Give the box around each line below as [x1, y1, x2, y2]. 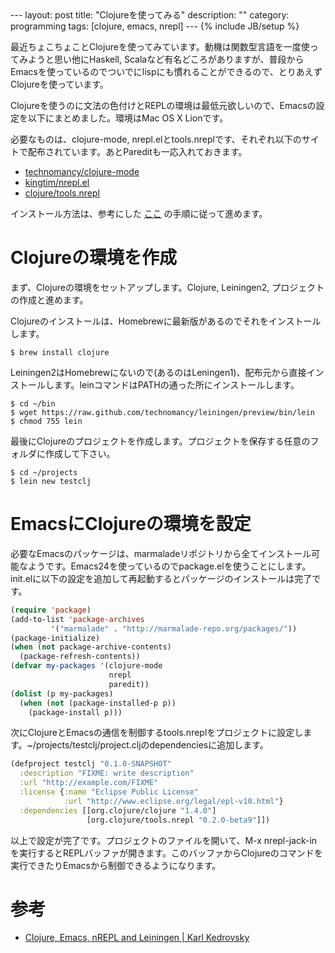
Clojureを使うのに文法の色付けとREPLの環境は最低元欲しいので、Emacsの [10, 100, 317, 111]
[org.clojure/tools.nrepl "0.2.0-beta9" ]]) [86, 815, 271, 825]
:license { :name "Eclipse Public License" [19, 787, 199, 797]
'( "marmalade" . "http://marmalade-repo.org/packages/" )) [50, 623, 298, 634]
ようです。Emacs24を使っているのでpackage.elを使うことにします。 [27, 560, 312, 572]
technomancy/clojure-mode [24, 166, 140, 177]
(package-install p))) [28, 707, 123, 717]
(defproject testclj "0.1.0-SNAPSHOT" [10, 759, 172, 769]
